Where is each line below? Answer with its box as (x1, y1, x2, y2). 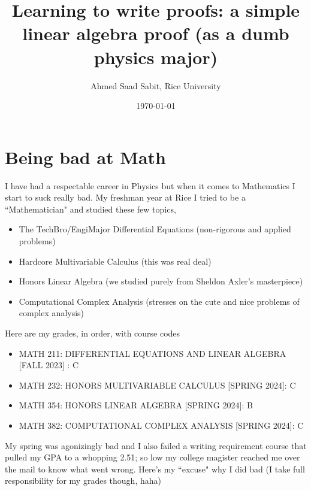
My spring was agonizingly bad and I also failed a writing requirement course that (5, 439, 307, 451)
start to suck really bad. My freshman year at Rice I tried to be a (5, 191, 246, 204)
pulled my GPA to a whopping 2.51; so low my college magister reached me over (5, 451, 300, 463)
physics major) (93, 44, 218, 69)
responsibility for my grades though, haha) (5, 474, 161, 487)
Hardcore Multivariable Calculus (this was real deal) (19, 254, 212, 267)
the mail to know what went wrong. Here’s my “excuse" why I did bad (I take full (5, 462, 305, 475)
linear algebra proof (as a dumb (22, 21, 289, 46)
